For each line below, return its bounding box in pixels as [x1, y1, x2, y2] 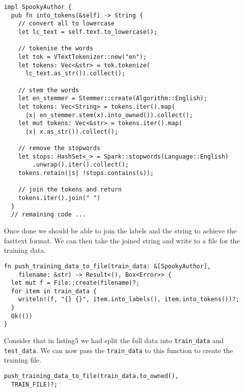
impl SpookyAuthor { [4, 3, 72, 10]
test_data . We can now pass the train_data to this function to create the [4, 345, 233, 355]
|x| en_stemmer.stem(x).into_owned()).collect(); [25, 111, 193, 119]
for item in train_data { [11, 287, 97, 295]
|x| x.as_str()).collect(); [25, 128, 119, 135]
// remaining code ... [11, 211, 86, 218]
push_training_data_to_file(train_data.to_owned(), [4, 373, 179, 380]
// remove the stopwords [18, 145, 101, 152]
